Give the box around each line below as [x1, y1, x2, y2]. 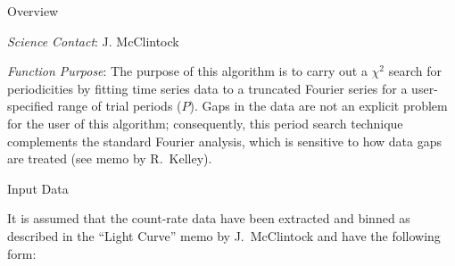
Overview [7, 2, 59, 20]
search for [388, 62, 442, 80]
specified [7, 96, 54, 115]
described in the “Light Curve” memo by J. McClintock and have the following [7, 226, 441, 245]
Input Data [7, 179, 69, 197]
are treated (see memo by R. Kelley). [7, 149, 212, 168]
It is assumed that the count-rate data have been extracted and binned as [7, 209, 410, 228]
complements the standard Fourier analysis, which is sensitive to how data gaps [7, 131, 443, 150]
